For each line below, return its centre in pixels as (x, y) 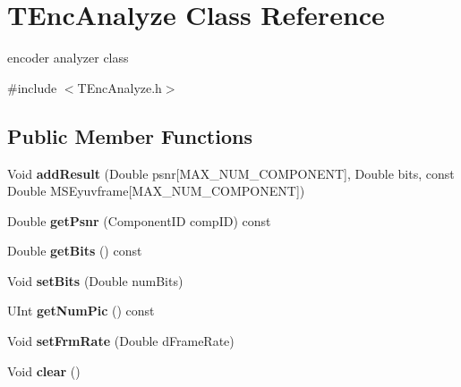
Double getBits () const (75, 251)
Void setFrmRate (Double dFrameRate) (121, 341)
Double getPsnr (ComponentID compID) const (139, 220)
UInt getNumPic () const (81, 311)
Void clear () (44, 370)
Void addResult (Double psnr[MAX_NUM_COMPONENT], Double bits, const (231, 173)
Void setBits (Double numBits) (95, 280)
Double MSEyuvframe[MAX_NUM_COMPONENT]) (156, 191)
